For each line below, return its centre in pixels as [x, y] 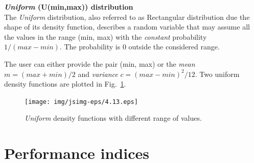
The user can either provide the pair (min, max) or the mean [100, 63]
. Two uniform [217, 74]
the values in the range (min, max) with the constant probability [106, 36]
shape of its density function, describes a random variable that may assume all [127, 27]
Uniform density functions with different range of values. [113, 118]
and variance [98, 74]
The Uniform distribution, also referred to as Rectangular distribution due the [127, 17]
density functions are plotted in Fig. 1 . [65, 84]
